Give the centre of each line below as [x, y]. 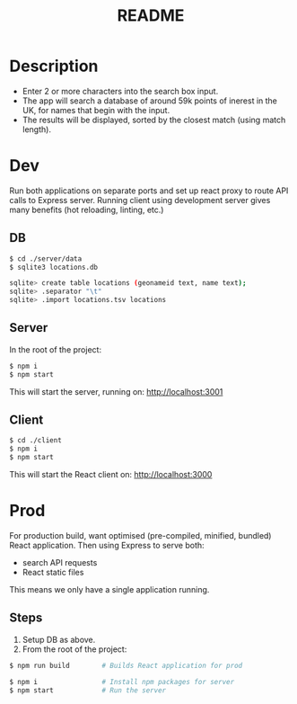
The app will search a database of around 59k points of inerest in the [150, 101]
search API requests [60, 562]
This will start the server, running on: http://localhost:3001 [116, 391]
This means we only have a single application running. [109, 589]
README [151, 16]
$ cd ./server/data [46, 258]
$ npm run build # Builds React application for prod [126, 665]
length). [37, 129]
